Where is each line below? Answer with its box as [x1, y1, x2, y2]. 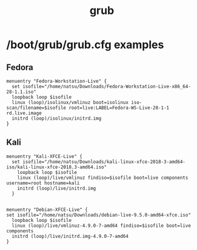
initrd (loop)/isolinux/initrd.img [12, 116, 102, 122]
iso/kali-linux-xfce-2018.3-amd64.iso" [6, 164, 107, 170]
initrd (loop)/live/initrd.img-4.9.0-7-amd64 [12, 233, 129, 239]
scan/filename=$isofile [6, 105, 67, 111]
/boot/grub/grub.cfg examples [6, 38, 164, 52]
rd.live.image [6, 110, 42, 116]
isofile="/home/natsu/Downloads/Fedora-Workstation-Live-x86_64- [22, 83, 191, 89]
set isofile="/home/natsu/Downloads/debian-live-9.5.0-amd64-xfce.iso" [6, 212, 191, 218]
